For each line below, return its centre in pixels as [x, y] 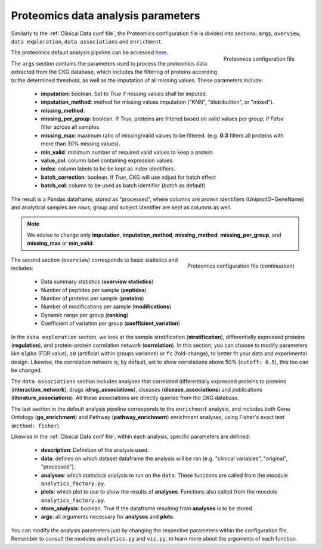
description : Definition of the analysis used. [95, 450]
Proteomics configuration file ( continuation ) [241, 266]
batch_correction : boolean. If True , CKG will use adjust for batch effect [129, 177]
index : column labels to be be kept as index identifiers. [108, 169]
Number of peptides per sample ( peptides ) [94, 290]
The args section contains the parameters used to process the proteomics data [109, 63]
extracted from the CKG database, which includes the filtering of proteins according [114, 72]
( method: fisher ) [35, 426]
